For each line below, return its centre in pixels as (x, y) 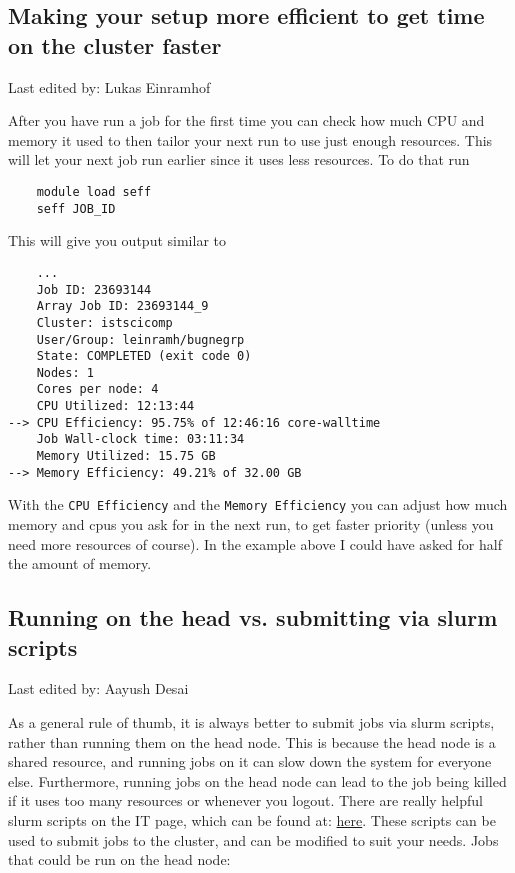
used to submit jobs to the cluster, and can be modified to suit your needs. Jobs (253, 839)
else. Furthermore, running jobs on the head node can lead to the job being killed (257, 780)
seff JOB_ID (76, 208)
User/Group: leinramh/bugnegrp (140, 339)
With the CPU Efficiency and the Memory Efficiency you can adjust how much (258, 504)
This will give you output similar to (117, 240)
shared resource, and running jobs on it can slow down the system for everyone (250, 761)
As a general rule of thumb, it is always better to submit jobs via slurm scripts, (251, 722)
